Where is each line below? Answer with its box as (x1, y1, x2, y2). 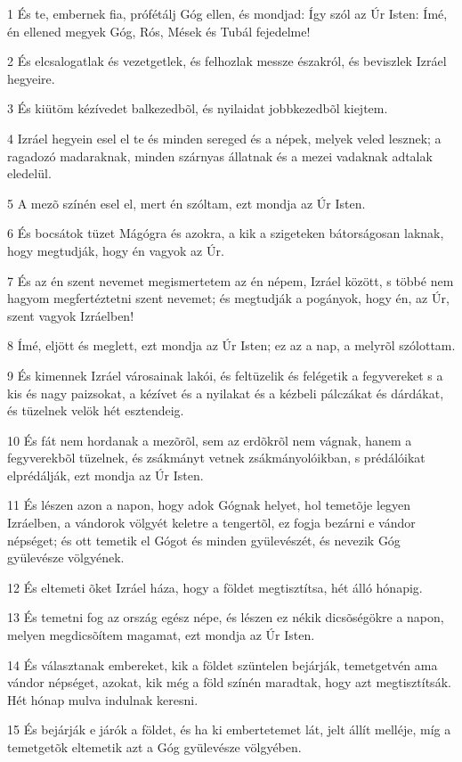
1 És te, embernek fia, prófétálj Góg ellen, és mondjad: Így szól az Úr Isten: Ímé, (7, 4, 448, 22)
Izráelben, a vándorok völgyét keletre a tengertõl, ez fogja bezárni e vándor (7, 513, 416, 532)
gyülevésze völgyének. (7, 548, 125, 567)
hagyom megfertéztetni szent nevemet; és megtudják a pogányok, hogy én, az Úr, (7, 289, 450, 307)
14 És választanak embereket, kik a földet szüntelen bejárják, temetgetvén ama (7, 655, 438, 674)
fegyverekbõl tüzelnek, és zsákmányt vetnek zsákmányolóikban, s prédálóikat (7, 448, 426, 467)
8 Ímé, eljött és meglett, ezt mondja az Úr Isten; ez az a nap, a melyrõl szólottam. (7, 336, 456, 355)
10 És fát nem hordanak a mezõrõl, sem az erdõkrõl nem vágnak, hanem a (7, 430, 412, 449)
